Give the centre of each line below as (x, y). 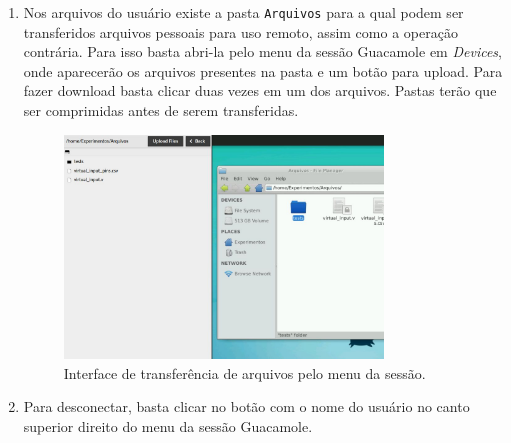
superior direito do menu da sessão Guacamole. (168, 425)
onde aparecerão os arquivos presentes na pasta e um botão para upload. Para (263, 70)
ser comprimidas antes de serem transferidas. (161, 110)
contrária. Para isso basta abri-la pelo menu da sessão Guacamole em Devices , (262, 51)
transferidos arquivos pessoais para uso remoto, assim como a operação (240, 31)
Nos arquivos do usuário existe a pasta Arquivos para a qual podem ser (243, 12)
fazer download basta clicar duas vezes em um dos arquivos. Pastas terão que (260, 90)
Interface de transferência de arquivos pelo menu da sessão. (244, 372)
